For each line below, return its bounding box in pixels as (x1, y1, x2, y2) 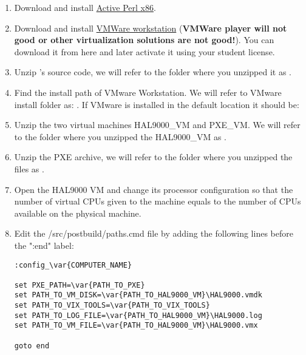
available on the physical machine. (14, 206, 141, 219)
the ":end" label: (14, 238, 74, 251)
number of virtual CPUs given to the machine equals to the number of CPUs (14, 195, 301, 208)
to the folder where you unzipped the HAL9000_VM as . (14, 130, 226, 143)
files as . (14, 162, 44, 175)
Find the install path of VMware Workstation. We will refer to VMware (14, 86, 282, 98)
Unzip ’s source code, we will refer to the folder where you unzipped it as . (14, 66, 291, 78)
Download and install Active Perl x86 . (14, 1, 156, 13)
